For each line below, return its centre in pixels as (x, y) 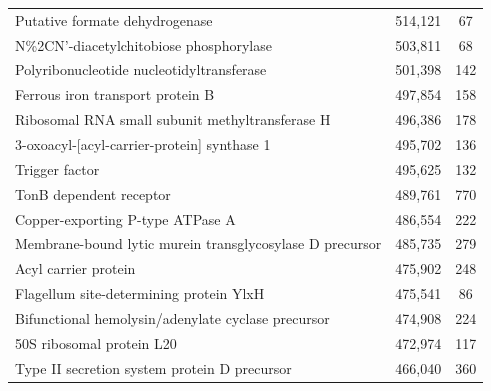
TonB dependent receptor (93, 193)
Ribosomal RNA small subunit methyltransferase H (173, 119)
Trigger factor (57, 168)
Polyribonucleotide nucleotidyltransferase (141, 69)
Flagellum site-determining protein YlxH (140, 293)
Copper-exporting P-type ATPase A (125, 218)
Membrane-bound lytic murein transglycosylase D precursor (198, 243)
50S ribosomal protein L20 (96, 342)
